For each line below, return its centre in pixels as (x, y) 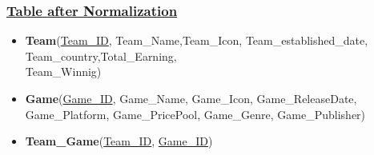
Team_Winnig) (63, 72)
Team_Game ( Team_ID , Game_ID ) (119, 141)
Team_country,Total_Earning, (101, 56)
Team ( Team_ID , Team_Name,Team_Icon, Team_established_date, (197, 40)
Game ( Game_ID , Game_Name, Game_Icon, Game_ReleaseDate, (191, 98)
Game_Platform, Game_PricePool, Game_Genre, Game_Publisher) (195, 114)
